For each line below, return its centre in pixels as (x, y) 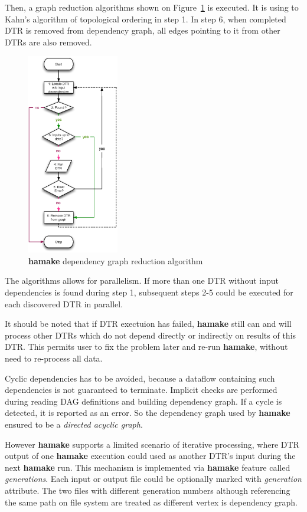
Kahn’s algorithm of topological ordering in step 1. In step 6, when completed (146, 19)
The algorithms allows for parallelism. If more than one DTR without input (142, 280)
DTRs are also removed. (48, 42)
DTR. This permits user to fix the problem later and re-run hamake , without (146, 347)
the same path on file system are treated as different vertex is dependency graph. (151, 502)
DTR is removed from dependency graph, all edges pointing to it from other (143, 30)
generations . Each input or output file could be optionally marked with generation (153, 479)
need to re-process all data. (54, 358)
